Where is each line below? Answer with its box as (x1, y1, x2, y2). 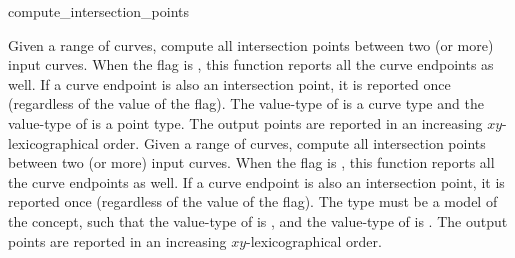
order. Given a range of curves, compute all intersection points (103, 132, 486, 153)
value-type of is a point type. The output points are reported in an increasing (8, 112, 483, 133)
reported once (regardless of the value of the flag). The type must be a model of (8, 191, 498, 212)
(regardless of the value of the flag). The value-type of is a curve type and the (8, 93, 484, 114)
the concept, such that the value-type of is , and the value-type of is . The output (8, 210, 508, 231)
